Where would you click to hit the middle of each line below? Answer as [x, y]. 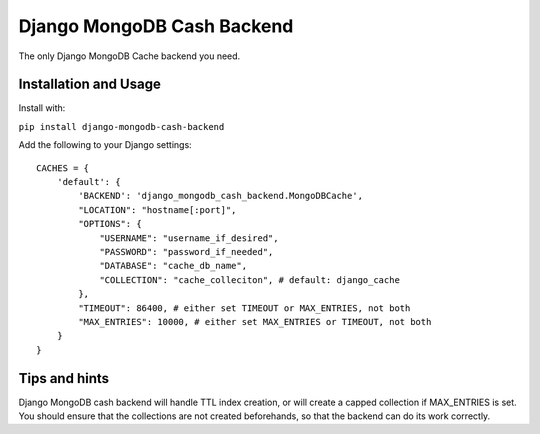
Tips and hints [64, 378]
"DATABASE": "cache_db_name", [173, 266]
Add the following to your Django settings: [105, 145]
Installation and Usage [90, 84]
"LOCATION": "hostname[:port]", [157, 209]
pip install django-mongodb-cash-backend [121, 126]
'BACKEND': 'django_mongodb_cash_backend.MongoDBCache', [221, 196]
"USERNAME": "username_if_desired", [189, 238]
